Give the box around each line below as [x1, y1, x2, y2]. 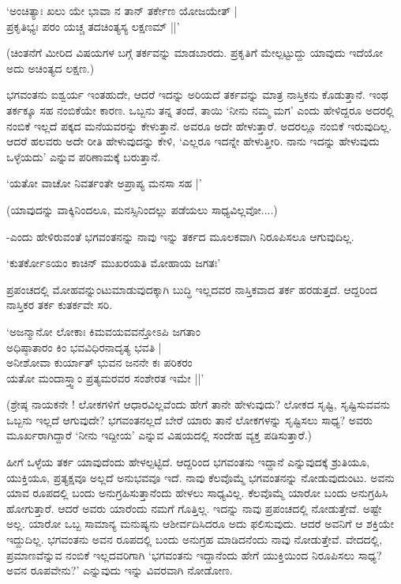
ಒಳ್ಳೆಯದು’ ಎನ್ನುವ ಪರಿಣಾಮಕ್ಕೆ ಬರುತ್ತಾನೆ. [6, 148, 161, 164]
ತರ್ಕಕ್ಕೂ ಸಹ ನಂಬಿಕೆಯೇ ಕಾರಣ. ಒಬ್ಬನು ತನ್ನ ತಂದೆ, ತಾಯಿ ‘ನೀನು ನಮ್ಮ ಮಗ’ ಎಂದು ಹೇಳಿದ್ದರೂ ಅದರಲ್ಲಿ [6, 101, 395, 118]
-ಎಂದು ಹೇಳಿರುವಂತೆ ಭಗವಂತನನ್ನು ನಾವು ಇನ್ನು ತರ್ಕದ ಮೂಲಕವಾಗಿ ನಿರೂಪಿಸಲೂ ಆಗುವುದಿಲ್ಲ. [6, 228, 354, 244]
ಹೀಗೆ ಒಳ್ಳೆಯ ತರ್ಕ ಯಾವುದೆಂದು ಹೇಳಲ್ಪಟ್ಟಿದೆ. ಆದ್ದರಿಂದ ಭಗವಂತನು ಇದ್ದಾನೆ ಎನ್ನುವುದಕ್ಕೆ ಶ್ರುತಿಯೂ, [6, 454, 369, 470]
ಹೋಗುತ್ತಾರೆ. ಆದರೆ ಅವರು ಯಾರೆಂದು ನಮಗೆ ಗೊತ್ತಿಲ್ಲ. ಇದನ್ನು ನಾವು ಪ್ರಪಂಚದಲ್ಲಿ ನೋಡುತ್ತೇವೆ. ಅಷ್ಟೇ [6, 499, 382, 516]
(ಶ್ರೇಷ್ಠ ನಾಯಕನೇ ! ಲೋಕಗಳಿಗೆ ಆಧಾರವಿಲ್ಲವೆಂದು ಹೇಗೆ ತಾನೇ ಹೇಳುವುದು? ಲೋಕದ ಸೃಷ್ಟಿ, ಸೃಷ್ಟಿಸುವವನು [6, 396, 390, 413]
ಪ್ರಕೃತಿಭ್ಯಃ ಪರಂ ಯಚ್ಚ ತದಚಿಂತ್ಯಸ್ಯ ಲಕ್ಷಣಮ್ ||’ [6, 17, 180, 34]
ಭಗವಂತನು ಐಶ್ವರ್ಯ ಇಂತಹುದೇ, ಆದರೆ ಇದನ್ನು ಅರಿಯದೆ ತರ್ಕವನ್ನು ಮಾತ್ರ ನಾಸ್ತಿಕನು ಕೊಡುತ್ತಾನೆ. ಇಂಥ [6, 86, 388, 103]
